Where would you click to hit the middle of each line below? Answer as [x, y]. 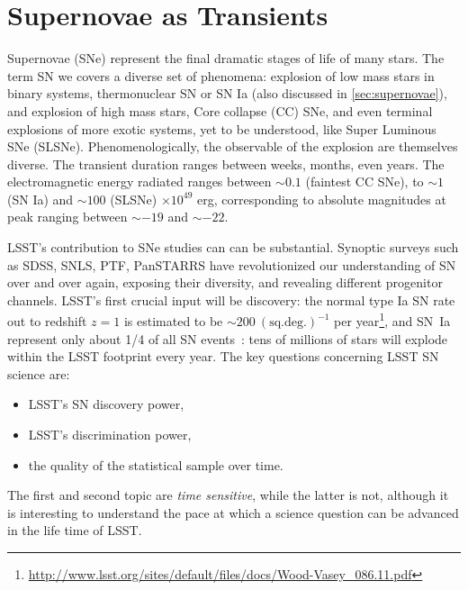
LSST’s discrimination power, [110, 435]
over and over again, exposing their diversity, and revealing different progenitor [225, 282]
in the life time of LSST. [75, 530]
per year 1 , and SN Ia [392, 320]
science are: [39, 373]
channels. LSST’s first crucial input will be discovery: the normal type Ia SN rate [231, 300]
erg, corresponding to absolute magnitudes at [322, 199]
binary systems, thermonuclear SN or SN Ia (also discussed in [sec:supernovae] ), [227, 93]
